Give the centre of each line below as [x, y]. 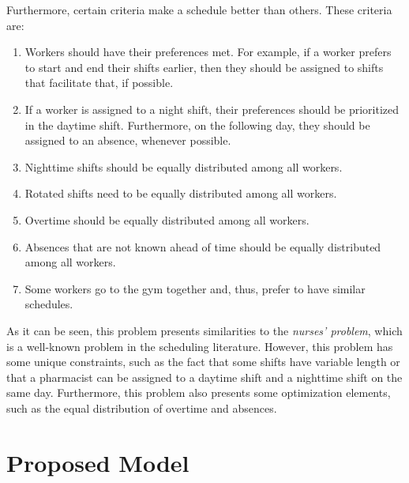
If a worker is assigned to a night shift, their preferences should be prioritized [212, 109]
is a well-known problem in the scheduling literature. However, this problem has [200, 346]
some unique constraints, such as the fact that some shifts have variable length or [203, 362]
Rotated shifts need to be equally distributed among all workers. [181, 193]
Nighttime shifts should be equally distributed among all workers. [184, 166]
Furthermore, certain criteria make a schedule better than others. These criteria [199, 9]
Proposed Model [98, 462]
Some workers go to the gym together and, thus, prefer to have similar [195, 288]
